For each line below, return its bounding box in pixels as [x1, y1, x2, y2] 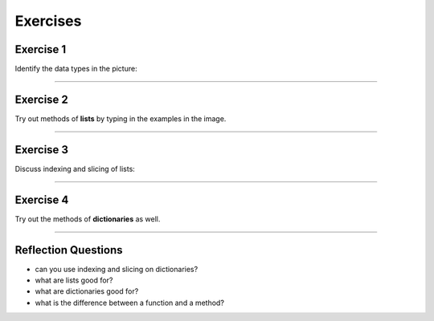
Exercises [14, 12, 82, 30]
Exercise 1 [14, 43, 67, 56]
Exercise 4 [14, 193, 69, 206]
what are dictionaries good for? [35, 286, 139, 296]
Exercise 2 [14, 92, 68, 106]
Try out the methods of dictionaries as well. [14, 213, 161, 224]
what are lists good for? [35, 275, 113, 285]
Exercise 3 [14, 143, 68, 156]
